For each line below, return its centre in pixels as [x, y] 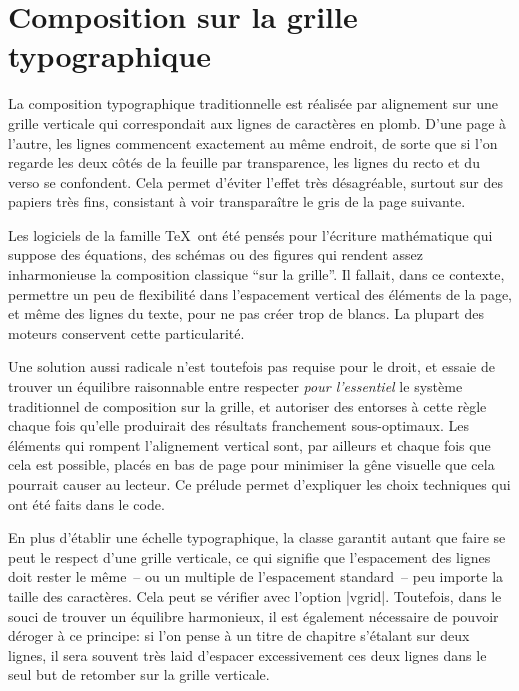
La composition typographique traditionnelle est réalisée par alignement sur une [253, 103]
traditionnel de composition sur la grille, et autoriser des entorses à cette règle [247, 405]
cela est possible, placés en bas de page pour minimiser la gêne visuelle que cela [251, 464]
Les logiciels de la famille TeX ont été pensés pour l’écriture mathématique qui [250, 234]
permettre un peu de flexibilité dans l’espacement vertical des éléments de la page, [260, 293]
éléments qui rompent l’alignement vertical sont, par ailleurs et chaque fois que [249, 444]
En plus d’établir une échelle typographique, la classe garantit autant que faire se [257, 537]
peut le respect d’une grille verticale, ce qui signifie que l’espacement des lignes [249, 556]
